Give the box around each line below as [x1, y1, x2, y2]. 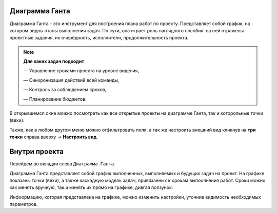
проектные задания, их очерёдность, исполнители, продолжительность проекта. [9, 35, 189, 41]
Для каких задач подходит [23, 58, 85, 65]
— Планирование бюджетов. [23, 96, 87, 102]
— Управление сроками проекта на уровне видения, [23, 68, 140, 74]
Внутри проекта [9, 147, 64, 156]
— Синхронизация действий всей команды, [23, 77, 120, 83]
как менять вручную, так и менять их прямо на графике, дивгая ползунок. [9, 184, 173, 190]
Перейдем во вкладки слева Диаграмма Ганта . [9, 161, 115, 167]
